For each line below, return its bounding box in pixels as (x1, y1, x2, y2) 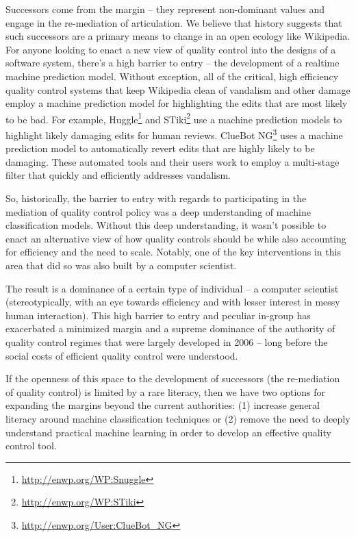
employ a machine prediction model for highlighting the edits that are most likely (5, 96, 348, 110)
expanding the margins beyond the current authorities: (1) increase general (5, 398, 320, 412)
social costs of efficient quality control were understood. (5, 348, 238, 362)
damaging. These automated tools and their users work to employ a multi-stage (5, 154, 340, 168)
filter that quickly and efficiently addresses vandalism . (5, 168, 231, 182)
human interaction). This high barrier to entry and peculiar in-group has (5, 308, 311, 322)
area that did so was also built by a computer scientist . (5, 258, 237, 272)
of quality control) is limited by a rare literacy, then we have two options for (5, 384, 326, 399)
